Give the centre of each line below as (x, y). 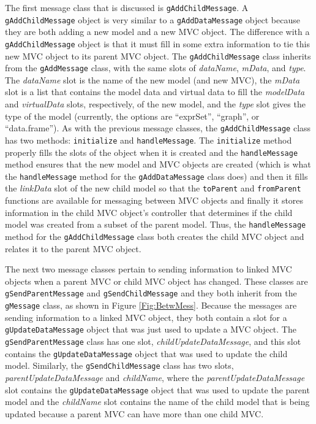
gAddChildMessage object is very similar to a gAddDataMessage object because (152, 19)
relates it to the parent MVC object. (73, 248)
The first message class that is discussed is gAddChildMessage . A (127, 7)
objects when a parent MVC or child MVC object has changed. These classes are (156, 281)
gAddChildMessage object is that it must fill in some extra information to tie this (157, 43)
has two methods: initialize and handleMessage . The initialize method (149, 140)
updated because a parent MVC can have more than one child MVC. (134, 413)
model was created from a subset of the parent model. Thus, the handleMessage (156, 224)
